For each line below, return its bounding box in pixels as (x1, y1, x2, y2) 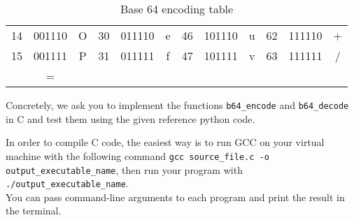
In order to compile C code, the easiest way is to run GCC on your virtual (6, 135, 325, 149)
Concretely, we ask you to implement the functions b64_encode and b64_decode (6, 98, 349, 112)
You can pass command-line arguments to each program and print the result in (6, 189, 345, 204)
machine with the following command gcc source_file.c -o (6, 148, 269, 163)
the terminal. (6, 203, 62, 218)
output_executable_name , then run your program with (6, 162, 243, 177)
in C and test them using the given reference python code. (6, 111, 255, 126)
